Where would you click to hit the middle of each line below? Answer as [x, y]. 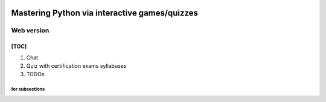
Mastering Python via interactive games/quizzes [105, 13]
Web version [30, 31]
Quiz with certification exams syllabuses [76, 65]
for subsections [28, 89]
